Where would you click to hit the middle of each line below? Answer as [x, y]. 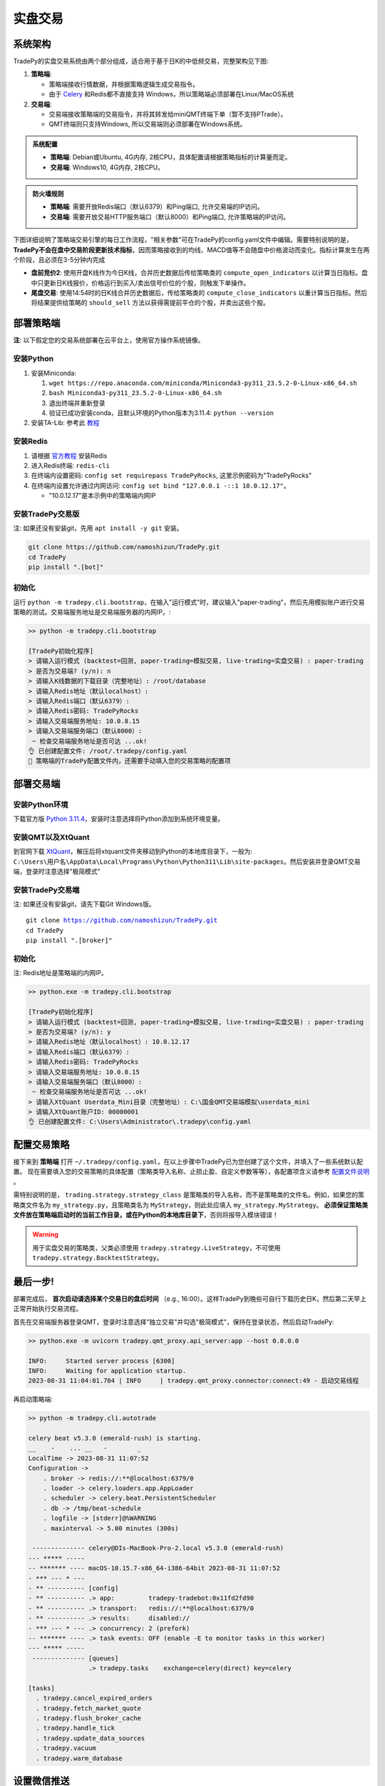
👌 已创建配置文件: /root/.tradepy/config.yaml [108, 751]
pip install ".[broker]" [69, 941]
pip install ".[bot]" [66, 567]
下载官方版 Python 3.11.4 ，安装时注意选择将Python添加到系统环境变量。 [119, 819]
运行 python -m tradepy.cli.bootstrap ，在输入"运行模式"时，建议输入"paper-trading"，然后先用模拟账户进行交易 [189, 602]
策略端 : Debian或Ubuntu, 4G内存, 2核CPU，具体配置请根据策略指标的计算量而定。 [171, 157]
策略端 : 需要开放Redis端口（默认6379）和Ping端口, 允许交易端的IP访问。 [157, 206]
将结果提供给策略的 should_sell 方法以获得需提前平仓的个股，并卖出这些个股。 [150, 303]
